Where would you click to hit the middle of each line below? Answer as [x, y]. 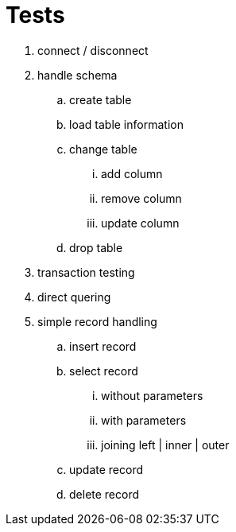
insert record [103, 346]
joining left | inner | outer [165, 445]
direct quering [74, 297]
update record [106, 469]
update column [140, 223]
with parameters [144, 420]
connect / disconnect [93, 50]
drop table [96, 247]
